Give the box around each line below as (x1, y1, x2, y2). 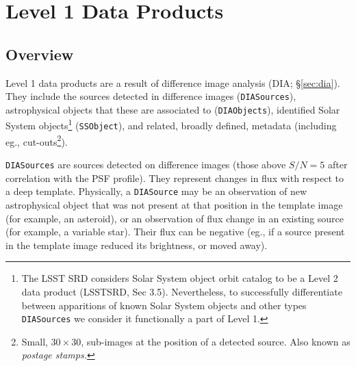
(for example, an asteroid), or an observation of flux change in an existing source (5, 211, 344, 225)
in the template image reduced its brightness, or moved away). (5, 237, 268, 252)
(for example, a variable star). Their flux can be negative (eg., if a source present (5, 224, 345, 239)
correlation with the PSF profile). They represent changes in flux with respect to (5, 170, 344, 185)
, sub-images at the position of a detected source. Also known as (81, 334, 351, 348)
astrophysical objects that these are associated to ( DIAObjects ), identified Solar (5, 102, 340, 116)
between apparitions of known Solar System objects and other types (21, 298, 307, 312)
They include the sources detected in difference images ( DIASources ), (5, 89, 296, 103)
